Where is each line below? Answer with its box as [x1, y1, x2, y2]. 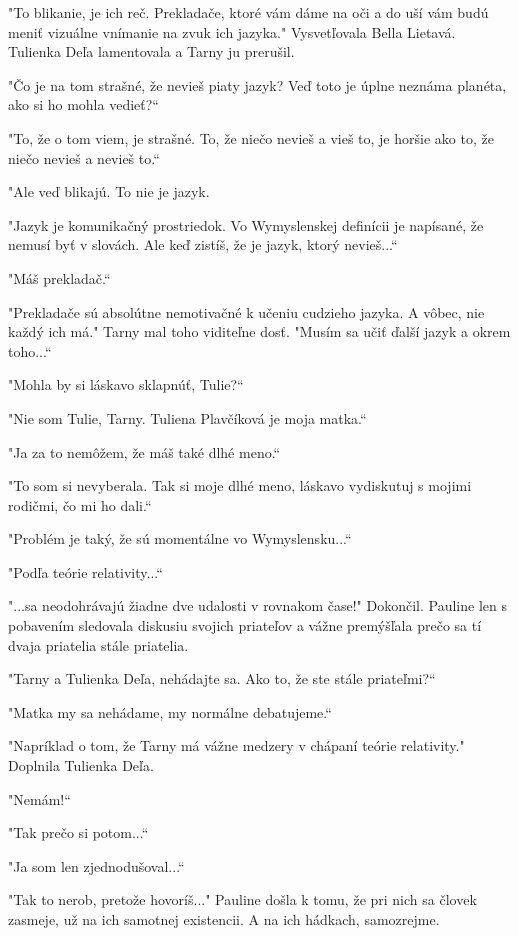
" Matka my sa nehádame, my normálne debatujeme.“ [8, 701, 332, 722]
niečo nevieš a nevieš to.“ [8, 147, 160, 168]
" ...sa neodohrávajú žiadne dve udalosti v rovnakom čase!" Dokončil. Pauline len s [8, 595, 507, 616]
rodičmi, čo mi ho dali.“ [8, 494, 152, 515]
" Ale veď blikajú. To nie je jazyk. [8, 181, 210, 202]
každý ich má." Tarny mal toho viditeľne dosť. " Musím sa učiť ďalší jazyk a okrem [8, 321, 511, 342]
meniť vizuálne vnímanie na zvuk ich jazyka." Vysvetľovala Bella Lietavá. [8, 21, 456, 42]
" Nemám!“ [8, 788, 71, 809]
